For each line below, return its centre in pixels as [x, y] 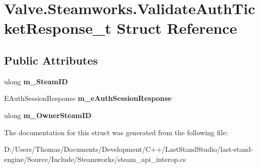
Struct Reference [177, 28]
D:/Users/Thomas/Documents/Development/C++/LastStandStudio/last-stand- [129, 149]
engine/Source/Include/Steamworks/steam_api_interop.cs [95, 159]
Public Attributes [51, 60]
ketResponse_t [58, 28]
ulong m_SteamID [36, 81]
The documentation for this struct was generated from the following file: [116, 132]
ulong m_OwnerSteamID [48, 115]
